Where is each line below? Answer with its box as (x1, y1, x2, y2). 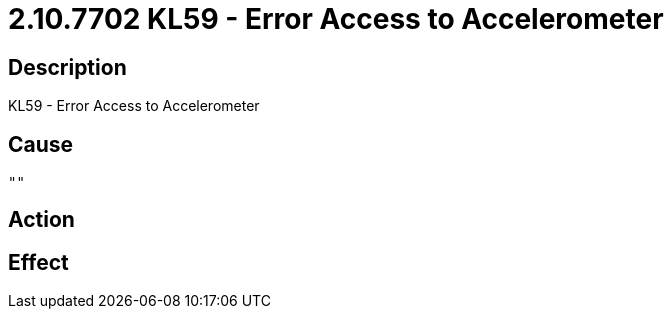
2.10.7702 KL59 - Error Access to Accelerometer (8, 2, 664, 36)
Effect (8, 249, 69, 275)
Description (8, 54, 127, 80)
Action (8, 207, 75, 233)
